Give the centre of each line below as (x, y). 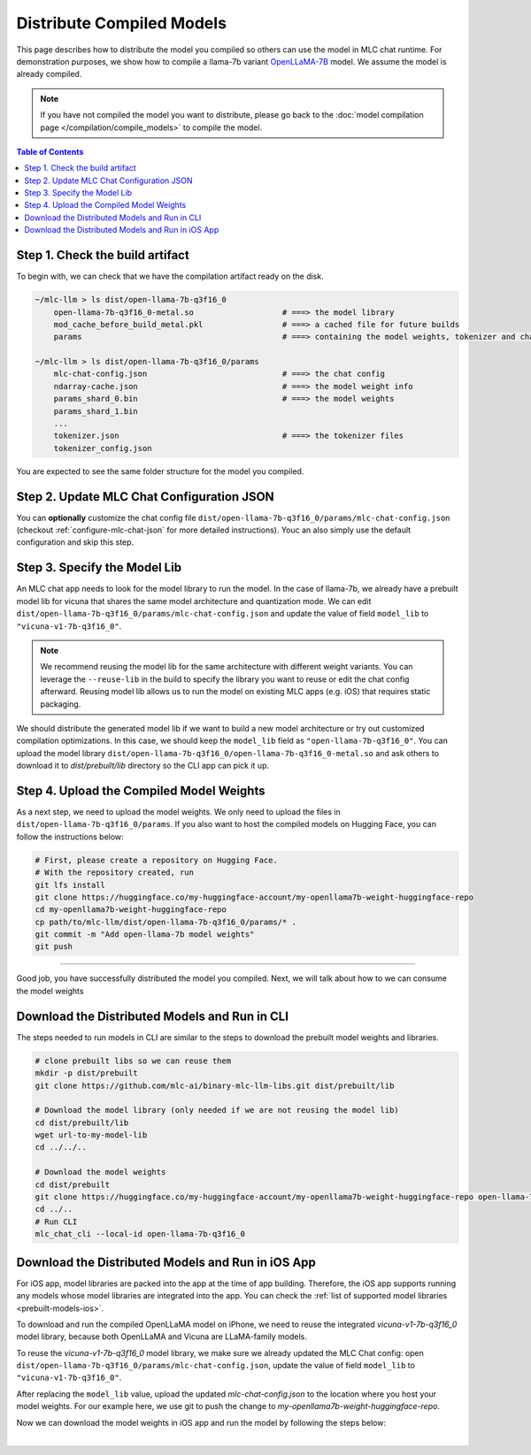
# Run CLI (56, 1221)
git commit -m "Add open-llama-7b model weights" (145, 934)
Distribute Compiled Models (122, 23)
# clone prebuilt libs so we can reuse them (133, 1061)
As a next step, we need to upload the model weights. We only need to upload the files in (178, 812)
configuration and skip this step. (75, 542)
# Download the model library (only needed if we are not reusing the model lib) (217, 1110)
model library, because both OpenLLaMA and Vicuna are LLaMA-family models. (162, 1336)
